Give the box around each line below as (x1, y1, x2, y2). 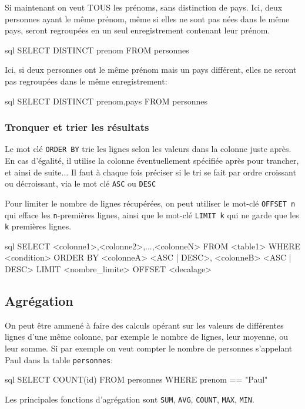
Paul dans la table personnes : (5, 353, 113, 366)
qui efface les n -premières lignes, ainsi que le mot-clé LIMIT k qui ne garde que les (5, 208, 299, 221)
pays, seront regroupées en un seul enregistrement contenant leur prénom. (5, 24, 270, 36)
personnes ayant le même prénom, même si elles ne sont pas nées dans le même (5, 12, 290, 25)
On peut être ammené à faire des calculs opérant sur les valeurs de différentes (5, 319, 284, 331)
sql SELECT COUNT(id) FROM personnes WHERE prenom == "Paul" (5, 373, 268, 386)
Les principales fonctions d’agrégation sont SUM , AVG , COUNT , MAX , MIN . (5, 393, 254, 405)
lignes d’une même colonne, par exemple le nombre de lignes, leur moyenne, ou (5, 330, 289, 343)
